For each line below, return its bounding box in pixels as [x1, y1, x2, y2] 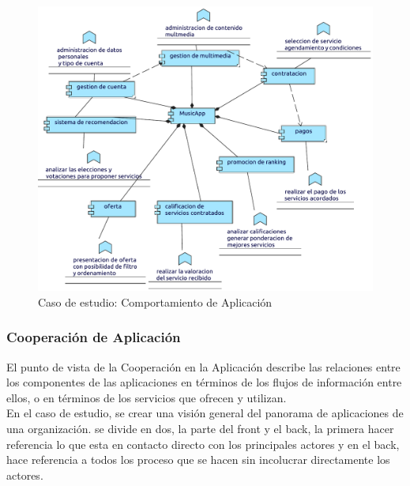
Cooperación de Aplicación [6, 327, 181, 347]
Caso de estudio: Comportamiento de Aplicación [38, 293, 273, 310]
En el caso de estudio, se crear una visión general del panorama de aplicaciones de [6, 405, 404, 421]
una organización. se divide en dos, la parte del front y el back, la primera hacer [6, 420, 394, 437]
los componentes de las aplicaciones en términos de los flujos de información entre [6, 374, 402, 390]
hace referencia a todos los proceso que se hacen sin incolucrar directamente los [6, 451, 390, 468]
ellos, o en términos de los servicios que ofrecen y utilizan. [6, 389, 287, 405]
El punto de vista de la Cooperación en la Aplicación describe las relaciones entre [6, 358, 401, 375]
